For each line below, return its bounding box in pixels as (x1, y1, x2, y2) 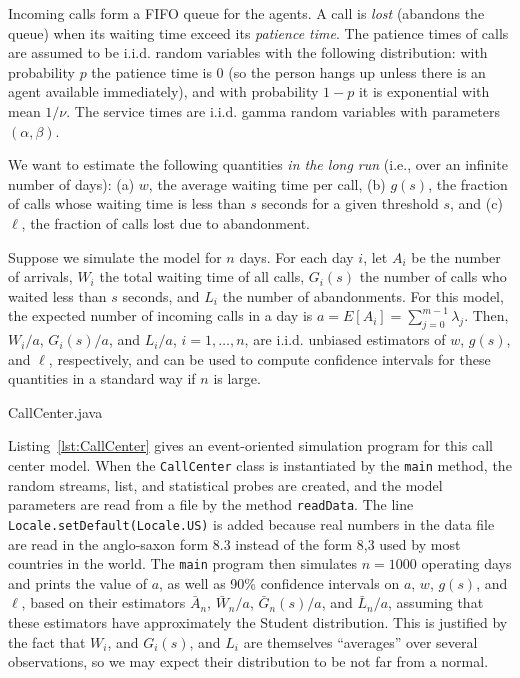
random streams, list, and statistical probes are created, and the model (8, 474, 443, 495)
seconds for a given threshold (261, 193, 439, 214)
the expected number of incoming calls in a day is (8, 305, 313, 326)
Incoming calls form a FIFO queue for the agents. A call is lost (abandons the (8, 3, 485, 23)
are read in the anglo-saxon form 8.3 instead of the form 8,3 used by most (8, 533, 461, 554)
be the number (411, 246, 501, 267)
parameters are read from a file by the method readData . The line (8, 494, 414, 515)
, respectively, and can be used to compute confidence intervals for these (48, 348, 491, 369)
